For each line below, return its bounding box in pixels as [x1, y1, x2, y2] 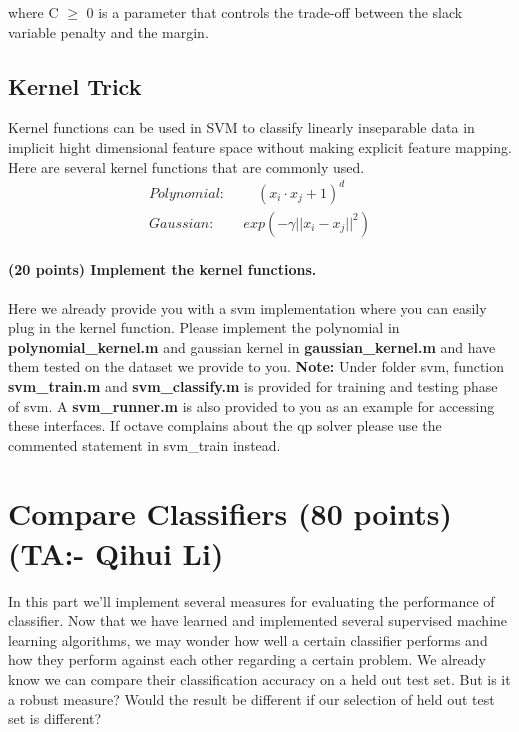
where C [8, 2, 59, 22]
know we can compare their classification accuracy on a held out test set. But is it [8, 668, 511, 689]
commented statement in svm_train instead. [8, 434, 281, 455]
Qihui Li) [94, 532, 224, 573]
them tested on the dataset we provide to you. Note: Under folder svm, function [8, 356, 505, 377]
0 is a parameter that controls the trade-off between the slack [86, 2, 463, 22]
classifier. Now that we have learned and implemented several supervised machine [8, 610, 508, 631]
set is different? [8, 708, 102, 729]
